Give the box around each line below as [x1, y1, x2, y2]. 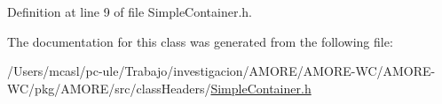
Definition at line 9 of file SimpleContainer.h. [7, 3, 252, 20]
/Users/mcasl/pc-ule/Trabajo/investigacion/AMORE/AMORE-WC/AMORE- [7, 62, 436, 80]
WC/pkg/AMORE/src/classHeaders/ [7, 78, 211, 97]
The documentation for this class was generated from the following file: [7, 32, 393, 50]
